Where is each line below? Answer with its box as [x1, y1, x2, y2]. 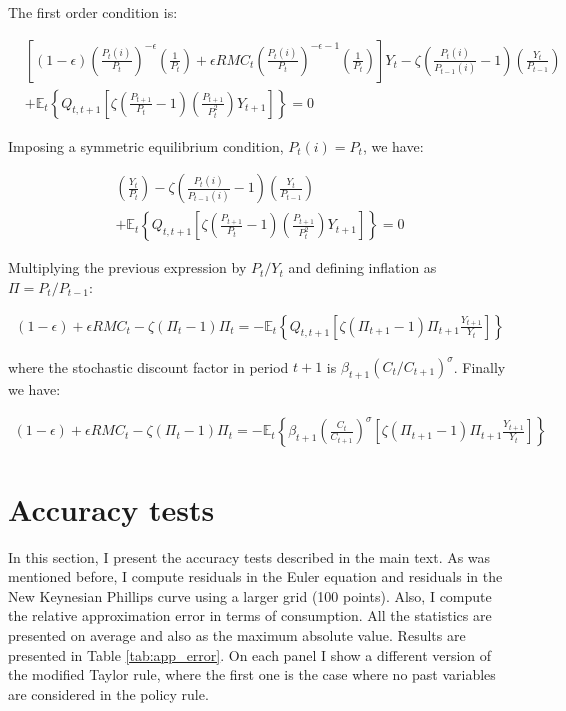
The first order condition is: [8, 2, 178, 22]
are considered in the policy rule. [8, 683, 209, 704]
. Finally [453, 356, 506, 377]
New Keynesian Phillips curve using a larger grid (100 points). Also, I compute [8, 585, 492, 606]
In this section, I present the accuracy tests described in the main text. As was [8, 546, 491, 567]
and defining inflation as [288, 257, 437, 278]
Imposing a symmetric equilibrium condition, [8, 135, 284, 156]
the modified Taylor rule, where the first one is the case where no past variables [8, 664, 496, 685]
